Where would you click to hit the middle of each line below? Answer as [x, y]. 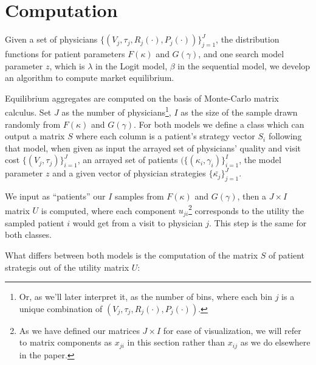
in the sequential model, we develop [244, 65]
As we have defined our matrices [79, 330]
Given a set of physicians [51, 39]
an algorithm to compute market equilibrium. [90, 78]
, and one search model [241, 53]
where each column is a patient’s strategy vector [165, 136]
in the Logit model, [132, 65]
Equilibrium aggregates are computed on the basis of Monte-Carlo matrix [142, 98]
